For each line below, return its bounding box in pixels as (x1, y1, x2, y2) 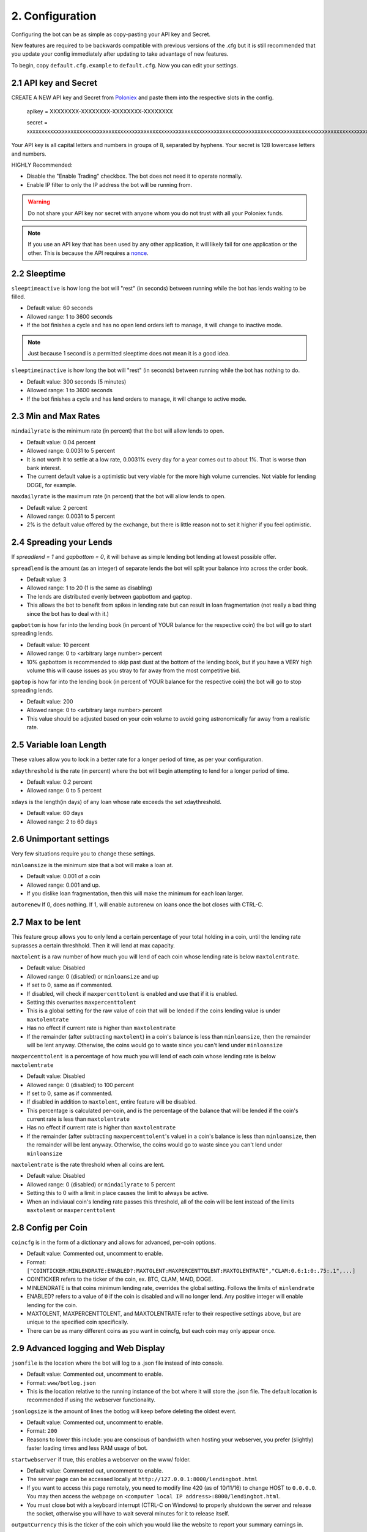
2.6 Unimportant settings (11, 834, 109, 844)
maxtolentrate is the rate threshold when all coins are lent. (11, 1161, 165, 1169)
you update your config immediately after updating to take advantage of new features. (11, 50, 229, 58)
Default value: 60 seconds (26, 304, 93, 312)
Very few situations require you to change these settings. (11, 850, 155, 857)
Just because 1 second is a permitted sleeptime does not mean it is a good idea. (28, 349, 230, 357)
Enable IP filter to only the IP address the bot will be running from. (26, 181, 193, 188)
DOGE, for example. (26, 481, 76, 488)
